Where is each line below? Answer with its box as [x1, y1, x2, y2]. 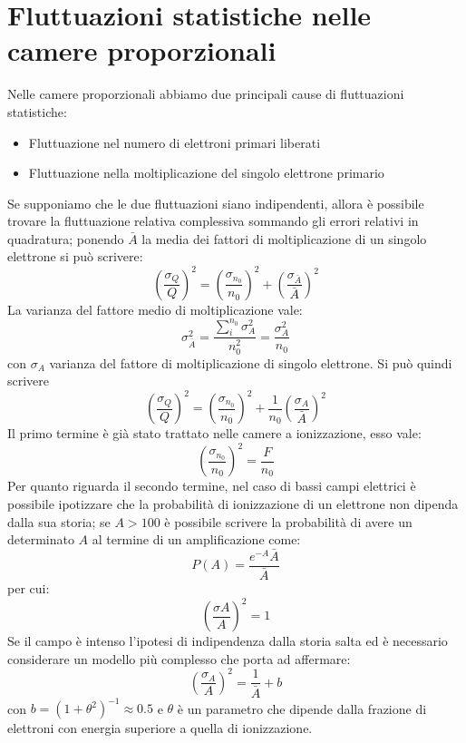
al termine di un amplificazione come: [92, 530, 301, 549]
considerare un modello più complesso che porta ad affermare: [7, 649, 351, 668]
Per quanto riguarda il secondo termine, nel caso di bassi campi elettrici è [7, 476, 416, 495]
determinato [7, 530, 74, 549]
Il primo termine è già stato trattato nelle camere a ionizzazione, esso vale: [7, 424, 422, 443]
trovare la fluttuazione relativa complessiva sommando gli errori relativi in [7, 211, 419, 230]
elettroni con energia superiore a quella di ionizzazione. [7, 719, 313, 737]
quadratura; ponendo [7, 229, 124, 248]
